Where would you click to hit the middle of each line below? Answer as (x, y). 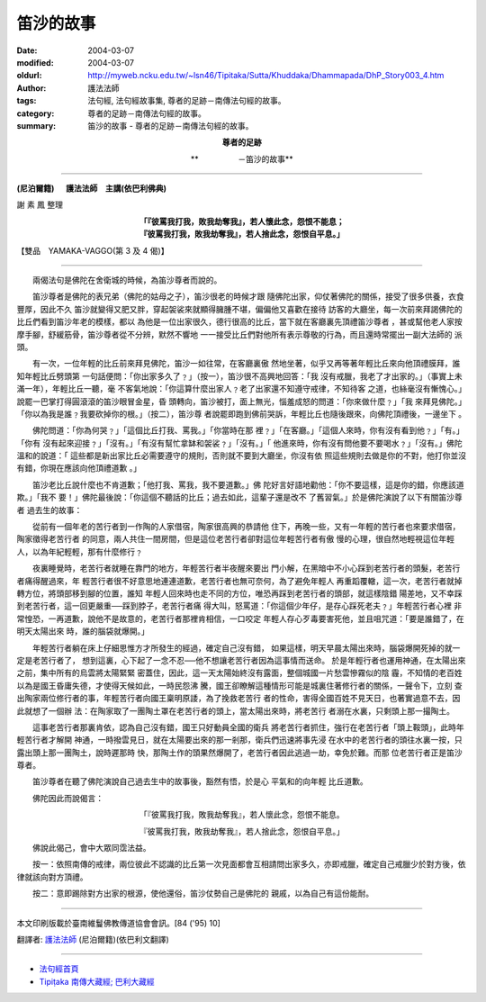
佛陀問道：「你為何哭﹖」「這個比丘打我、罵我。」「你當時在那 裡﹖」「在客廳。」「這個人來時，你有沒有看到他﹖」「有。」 (248, 430)
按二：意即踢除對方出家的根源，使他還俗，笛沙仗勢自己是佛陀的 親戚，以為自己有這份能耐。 (202, 894)
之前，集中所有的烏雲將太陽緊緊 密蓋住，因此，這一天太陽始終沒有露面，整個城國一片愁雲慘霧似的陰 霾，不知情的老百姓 (239, 673)
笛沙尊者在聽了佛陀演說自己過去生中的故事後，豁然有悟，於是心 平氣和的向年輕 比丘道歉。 (200, 781)
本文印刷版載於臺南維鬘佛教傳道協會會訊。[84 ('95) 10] (118, 923)
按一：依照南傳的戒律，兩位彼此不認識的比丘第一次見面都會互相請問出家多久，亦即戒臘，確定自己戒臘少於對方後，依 (249, 864)
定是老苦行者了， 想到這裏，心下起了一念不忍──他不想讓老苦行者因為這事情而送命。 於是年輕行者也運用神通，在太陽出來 (241, 660)
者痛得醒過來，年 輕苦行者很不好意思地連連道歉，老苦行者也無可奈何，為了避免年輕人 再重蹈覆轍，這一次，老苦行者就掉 (239, 581)
